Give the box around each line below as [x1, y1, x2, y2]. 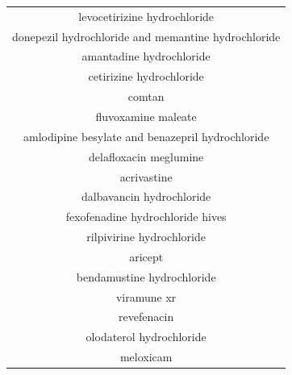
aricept [129, 248, 164, 265]
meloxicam [119, 348, 173, 365]
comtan [127, 88, 165, 105]
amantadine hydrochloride [81, 48, 211, 65]
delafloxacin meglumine [88, 148, 204, 165]
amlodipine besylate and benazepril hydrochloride [23, 127, 269, 144]
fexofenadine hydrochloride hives [65, 208, 227, 225]
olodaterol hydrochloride [86, 328, 206, 345]
